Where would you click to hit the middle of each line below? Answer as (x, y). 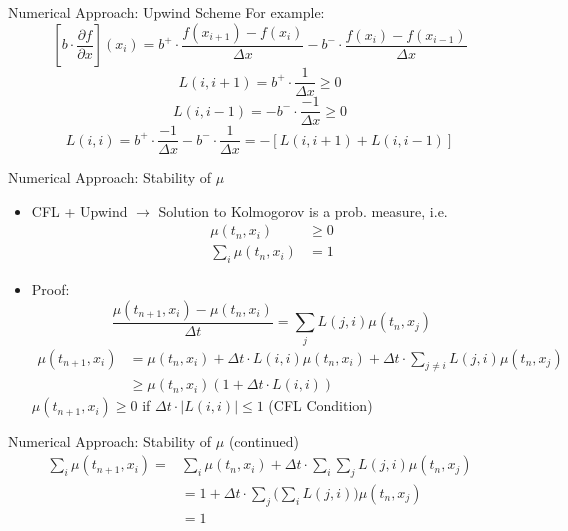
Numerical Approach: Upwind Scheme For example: (166, 12)
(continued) (263, 441)
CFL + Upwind (79, 210)
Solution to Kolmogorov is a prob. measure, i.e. (303, 210)
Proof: (50, 289)
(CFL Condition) (320, 405)
